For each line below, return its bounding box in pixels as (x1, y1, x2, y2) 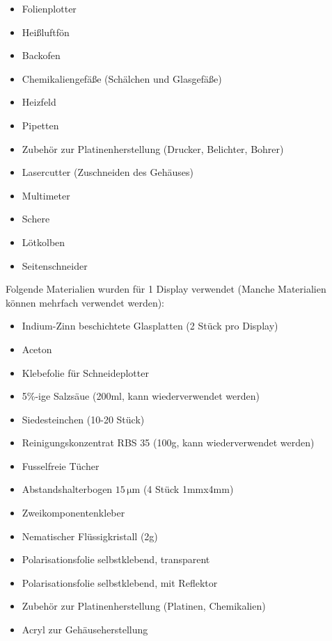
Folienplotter (22, 1, 77, 15)
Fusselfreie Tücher (22, 458, 100, 473)
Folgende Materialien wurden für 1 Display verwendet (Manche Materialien (6, 282, 326, 296)
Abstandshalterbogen (22, 482, 113, 496)
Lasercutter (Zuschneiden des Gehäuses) (22, 165, 193, 179)
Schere (22, 211, 50, 226)
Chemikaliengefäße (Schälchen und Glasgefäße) (22, 71, 222, 86)
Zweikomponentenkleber (22, 505, 125, 520)
